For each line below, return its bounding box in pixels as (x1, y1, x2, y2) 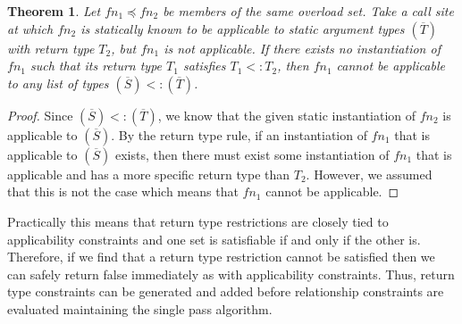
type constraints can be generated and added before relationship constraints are (7, 282, 444, 301)
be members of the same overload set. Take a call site (163, 2, 454, 20)
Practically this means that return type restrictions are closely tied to (7, 212, 389, 230)
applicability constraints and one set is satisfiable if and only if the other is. (7, 229, 421, 248)
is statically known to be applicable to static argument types (80, 19, 405, 37)
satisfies (182, 56, 226, 75)
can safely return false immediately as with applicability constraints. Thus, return (7, 264, 455, 283)
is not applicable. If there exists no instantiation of (164, 38, 441, 57)
